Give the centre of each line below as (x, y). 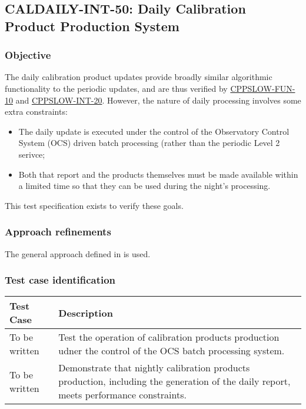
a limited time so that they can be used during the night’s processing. (144, 186)
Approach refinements (58, 232)
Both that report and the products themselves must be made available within (158, 174)
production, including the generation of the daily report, (174, 381)
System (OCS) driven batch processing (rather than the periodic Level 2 (149, 143)
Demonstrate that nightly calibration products (154, 368)
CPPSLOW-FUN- (263, 88)
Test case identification (60, 280)
